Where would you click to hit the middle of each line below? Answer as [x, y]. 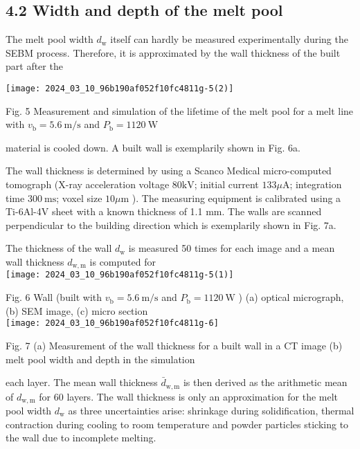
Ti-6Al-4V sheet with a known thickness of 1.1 [104, 211]
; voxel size [79, 198]
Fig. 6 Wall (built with [54, 297]
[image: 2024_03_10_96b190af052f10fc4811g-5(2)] [120, 88]
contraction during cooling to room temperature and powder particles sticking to [177, 424]
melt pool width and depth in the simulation [100, 359]
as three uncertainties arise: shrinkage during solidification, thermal [211, 411]
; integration [316, 184]
